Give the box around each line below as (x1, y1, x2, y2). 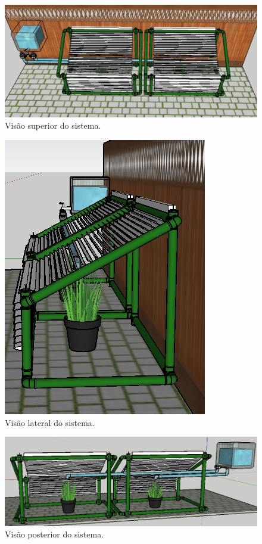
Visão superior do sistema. (5, 119, 101, 132)
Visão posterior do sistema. (5, 528, 104, 540)
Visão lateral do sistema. (5, 416, 95, 428)
